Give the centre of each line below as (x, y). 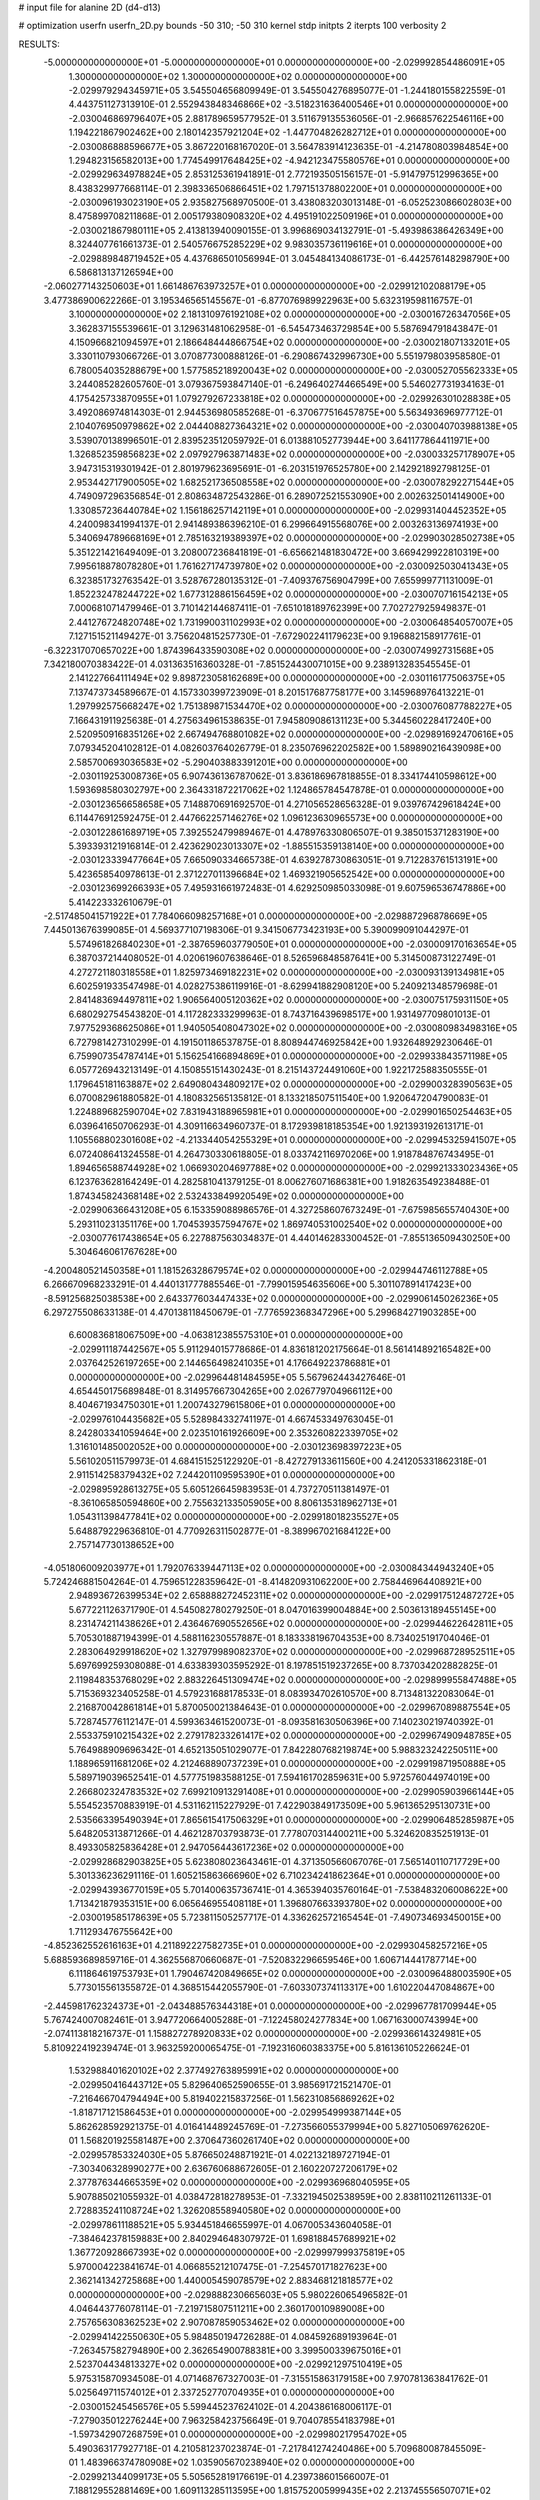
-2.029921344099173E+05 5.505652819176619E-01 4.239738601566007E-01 (228, 2476)
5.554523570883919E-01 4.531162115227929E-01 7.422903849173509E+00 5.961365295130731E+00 (279, 1806)
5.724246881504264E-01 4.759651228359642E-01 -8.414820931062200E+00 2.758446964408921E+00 (262, 1581)
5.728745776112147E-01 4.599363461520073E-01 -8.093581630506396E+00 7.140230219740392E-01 (281, 1721)
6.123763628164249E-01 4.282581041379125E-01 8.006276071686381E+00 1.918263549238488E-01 (279, 1182)
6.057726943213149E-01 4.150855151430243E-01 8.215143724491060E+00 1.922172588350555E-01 (278, 1070)
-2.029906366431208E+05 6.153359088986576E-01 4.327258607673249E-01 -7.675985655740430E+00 (289, 1210)
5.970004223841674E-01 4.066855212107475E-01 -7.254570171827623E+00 (228, 2266)
